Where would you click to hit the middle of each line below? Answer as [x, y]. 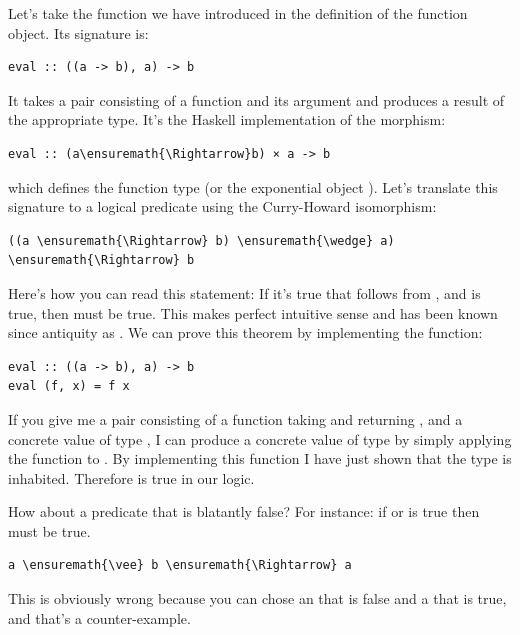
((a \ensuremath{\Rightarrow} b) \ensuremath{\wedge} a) [201, 240]
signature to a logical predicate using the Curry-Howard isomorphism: [222, 206]
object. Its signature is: [78, 32]
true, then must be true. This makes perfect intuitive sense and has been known [253, 312]
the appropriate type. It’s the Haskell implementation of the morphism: [227, 119]
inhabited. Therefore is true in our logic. [131, 477]
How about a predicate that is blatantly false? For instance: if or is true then [244, 511]
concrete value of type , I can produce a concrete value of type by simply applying [260, 438]
